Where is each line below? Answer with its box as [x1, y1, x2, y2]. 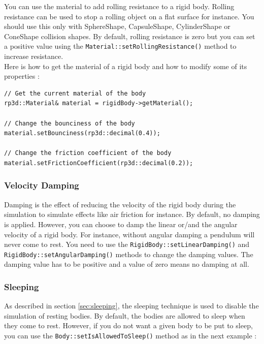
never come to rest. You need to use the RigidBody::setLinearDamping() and [4, 239, 250, 249]
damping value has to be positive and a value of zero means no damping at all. [4, 259, 249, 269]
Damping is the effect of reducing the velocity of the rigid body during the [4, 199, 236, 209]
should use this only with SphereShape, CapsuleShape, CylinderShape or [4, 21, 230, 32]
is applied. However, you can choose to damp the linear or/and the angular [4, 218, 238, 229]
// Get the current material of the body [4, 89, 146, 97]
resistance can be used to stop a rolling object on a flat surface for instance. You [4, 11, 254, 21]
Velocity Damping [4, 179, 79, 192]
